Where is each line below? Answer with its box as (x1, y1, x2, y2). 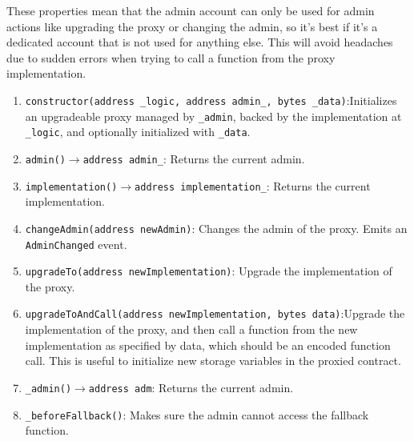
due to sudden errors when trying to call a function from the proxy (6, 49, 336, 66)
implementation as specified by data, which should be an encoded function (25, 336, 391, 353)
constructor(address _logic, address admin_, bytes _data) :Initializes (25, 91, 397, 108)
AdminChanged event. (25, 235, 127, 252)
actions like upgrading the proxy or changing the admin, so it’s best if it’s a (6, 18, 378, 34)
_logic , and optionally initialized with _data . (25, 123, 251, 140)
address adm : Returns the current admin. (88, 379, 294, 395)
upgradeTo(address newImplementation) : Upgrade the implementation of (25, 263, 392, 279)
